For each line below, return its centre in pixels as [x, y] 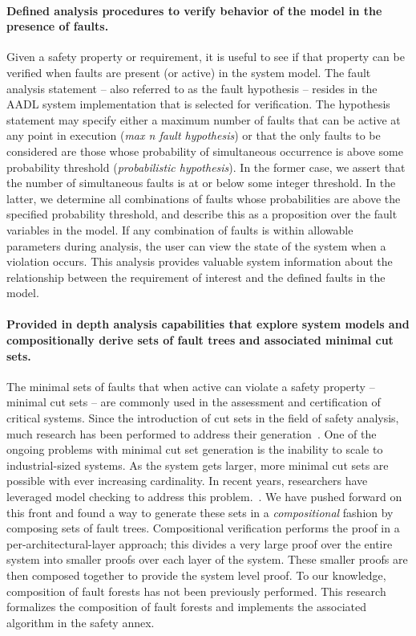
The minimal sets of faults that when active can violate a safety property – [191, 386]
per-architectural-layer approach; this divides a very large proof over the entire [200, 543]
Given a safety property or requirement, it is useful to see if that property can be [206, 57]
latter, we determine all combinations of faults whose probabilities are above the [204, 198]
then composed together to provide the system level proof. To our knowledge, [196, 575]
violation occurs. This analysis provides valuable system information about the [200, 261]
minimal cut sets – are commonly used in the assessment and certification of [194, 402]
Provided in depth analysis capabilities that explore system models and [208, 324]
